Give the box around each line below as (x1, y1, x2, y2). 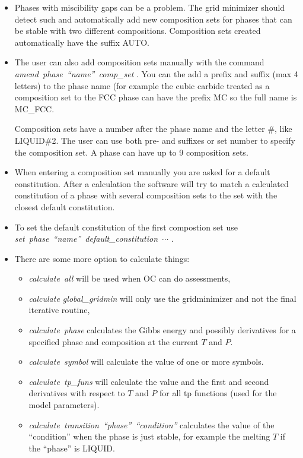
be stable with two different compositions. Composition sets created (14, 24, 261, 37)
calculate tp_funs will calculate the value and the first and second (28, 375, 269, 387)
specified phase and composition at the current (28, 335, 199, 348)
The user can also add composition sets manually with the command (14, 56, 264, 68)
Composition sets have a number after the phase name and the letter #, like (14, 122, 292, 135)
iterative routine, (28, 304, 90, 316)
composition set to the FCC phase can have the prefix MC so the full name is (14, 91, 297, 103)
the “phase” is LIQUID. (28, 441, 115, 454)
